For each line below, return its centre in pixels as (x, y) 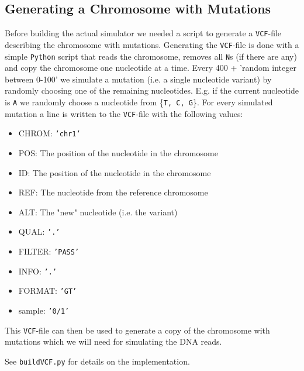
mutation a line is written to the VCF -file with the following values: (124, 113)
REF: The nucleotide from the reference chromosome (113, 192)
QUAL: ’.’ (39, 231)
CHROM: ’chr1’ (49, 133)
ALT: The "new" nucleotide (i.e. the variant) (98, 212)
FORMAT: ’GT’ (48, 291)
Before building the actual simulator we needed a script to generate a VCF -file (143, 33)
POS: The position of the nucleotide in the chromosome (118, 152)
